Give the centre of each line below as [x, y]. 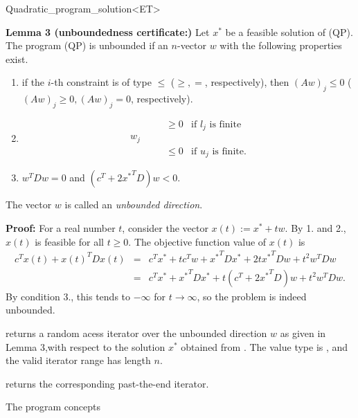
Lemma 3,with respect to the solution [86, 346]
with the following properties [281, 45]
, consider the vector [165, 228]
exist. [17, 58]
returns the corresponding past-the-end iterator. [107, 383]
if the [33, 82]
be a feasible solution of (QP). [289, 31]
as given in [303, 333]
